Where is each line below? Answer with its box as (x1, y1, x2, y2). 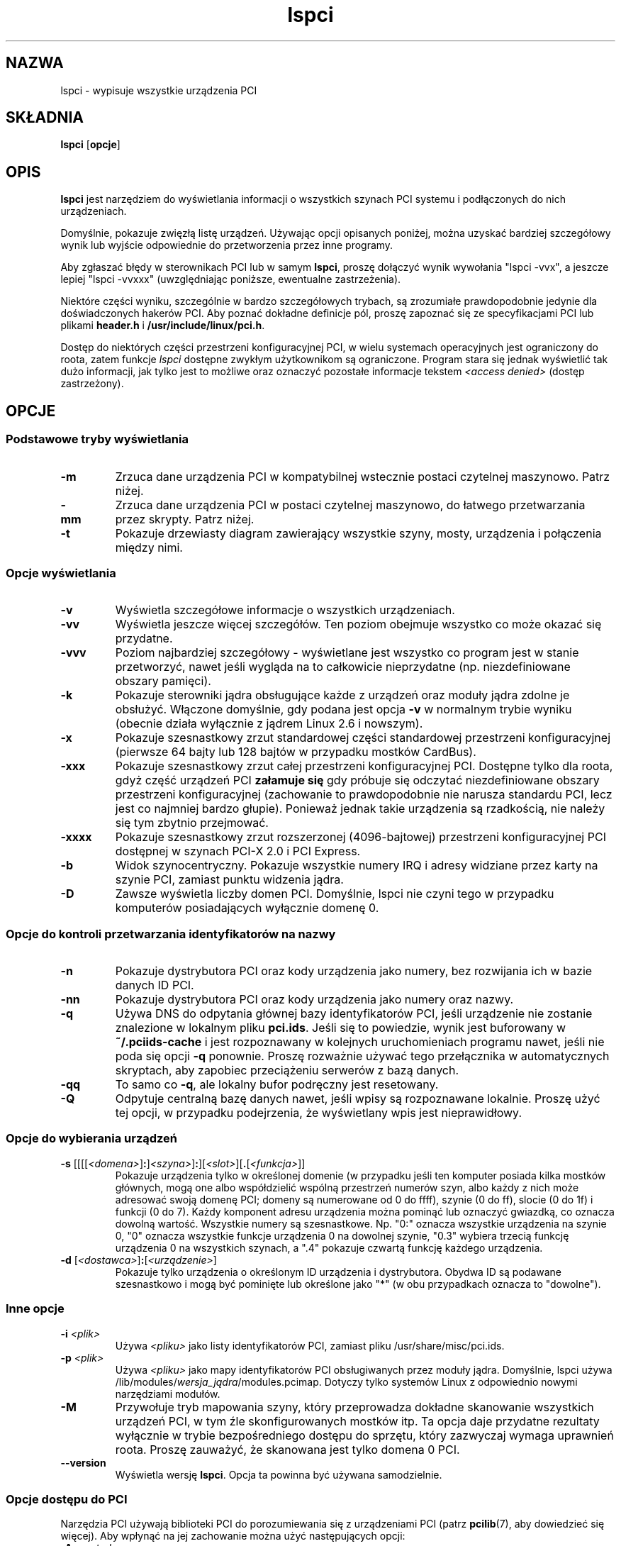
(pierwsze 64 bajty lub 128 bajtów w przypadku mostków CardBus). (115, 745, 476, 760)
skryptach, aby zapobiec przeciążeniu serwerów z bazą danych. (115, 1063, 459, 1077)
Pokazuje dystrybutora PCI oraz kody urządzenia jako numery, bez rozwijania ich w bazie (115, 964, 593, 978)
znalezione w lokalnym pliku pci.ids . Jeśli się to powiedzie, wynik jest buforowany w (115, 1021, 566, 1035)
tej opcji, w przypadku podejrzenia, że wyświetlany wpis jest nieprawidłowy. (115, 1106, 522, 1120)
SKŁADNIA (6, 109, 84, 127)
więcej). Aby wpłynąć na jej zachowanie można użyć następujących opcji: (60, 1530, 405, 1542)
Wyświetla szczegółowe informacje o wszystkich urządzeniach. (115, 603, 455, 618)
